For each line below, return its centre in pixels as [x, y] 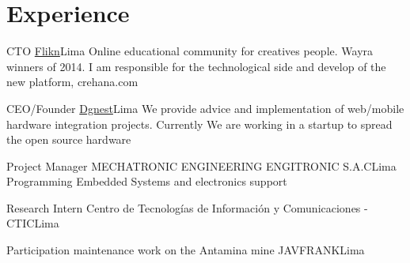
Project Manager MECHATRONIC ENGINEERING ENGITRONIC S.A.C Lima [201, 165]
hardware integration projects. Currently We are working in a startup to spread [199, 124]
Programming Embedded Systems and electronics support [147, 181]
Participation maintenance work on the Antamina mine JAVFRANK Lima [186, 250]
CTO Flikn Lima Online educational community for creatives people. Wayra [190, 51]
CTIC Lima [33, 223]
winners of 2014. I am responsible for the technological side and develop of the [196, 66]
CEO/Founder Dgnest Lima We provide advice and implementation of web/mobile [205, 108]
